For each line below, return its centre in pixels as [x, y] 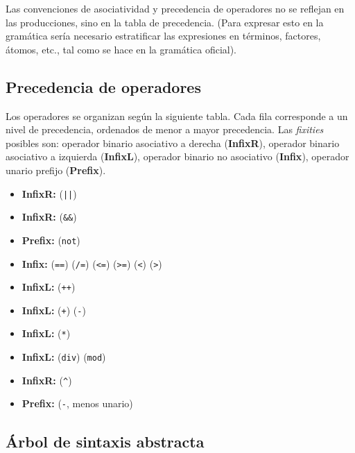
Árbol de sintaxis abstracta [105, 441]
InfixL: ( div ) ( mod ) [64, 357]
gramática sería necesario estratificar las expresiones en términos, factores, [163, 36]
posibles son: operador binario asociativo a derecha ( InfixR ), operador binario [173, 143]
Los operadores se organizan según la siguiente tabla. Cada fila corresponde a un [177, 116]
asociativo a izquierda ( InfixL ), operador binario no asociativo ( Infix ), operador [177, 156]
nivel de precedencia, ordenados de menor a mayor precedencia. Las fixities [165, 129]
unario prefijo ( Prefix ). [56, 170]
